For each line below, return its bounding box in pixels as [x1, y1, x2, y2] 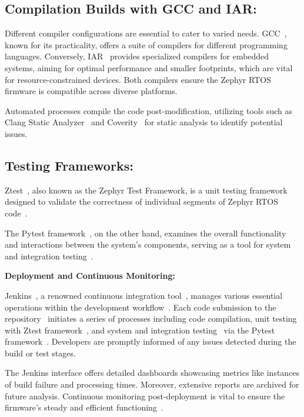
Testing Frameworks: [5, 156, 133, 174]
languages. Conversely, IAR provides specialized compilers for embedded [5, 50, 269, 62]
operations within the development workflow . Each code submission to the [5, 301, 276, 313]
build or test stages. [5, 346, 76, 359]
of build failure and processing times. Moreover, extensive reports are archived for [5, 378, 299, 391]
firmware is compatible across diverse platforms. [5, 85, 178, 97]
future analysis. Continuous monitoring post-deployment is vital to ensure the [5, 389, 285, 402]
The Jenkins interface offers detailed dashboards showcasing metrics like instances [5, 366, 300, 379]
